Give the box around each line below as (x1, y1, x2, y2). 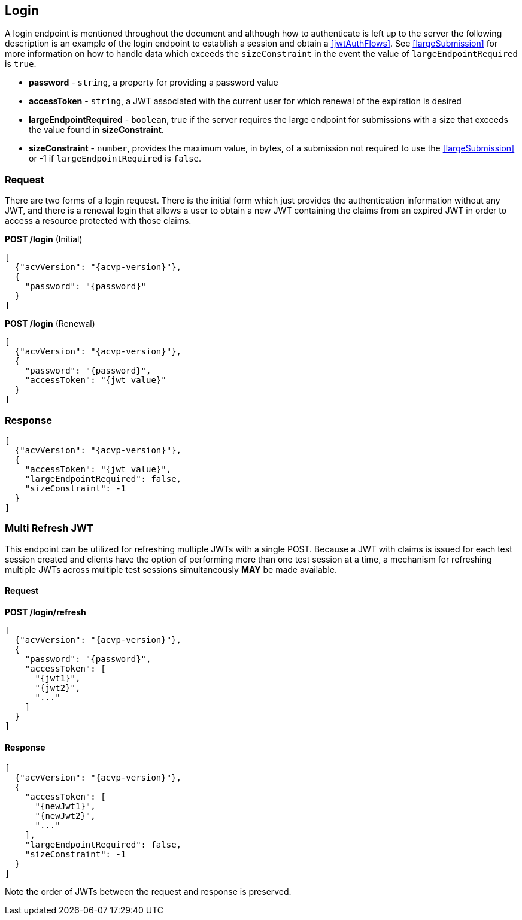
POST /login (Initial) (5, 234, 83, 245)
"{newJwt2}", (35, 811, 96, 821)
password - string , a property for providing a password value (29, 77, 278, 88)
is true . (5, 59, 37, 69)
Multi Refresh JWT (5, 522, 93, 535)
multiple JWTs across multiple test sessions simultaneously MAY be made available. (5, 564, 338, 575)
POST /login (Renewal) (5, 318, 95, 329)
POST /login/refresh (5, 606, 86, 617)
